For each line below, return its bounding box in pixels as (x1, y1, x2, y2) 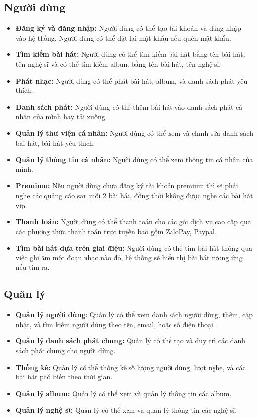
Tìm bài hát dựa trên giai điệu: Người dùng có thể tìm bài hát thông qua (15, 243, 252, 253)
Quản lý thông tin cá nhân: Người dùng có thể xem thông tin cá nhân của (15, 154, 253, 165)
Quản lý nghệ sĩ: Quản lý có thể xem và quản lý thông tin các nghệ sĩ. (15, 405, 237, 415)
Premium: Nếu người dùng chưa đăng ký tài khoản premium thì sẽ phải (15, 180, 238, 191)
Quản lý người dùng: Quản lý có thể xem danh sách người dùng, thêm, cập (15, 309, 253, 320)
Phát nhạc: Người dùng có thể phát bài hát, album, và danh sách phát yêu (15, 75, 248, 85)
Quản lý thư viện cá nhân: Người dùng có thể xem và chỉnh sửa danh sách (15, 127, 253, 138)
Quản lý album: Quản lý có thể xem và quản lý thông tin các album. (15, 388, 232, 398)
